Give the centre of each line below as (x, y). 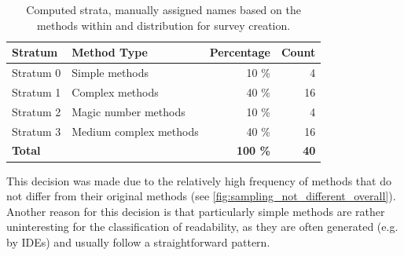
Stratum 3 (37, 131)
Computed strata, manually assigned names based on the (163, 9)
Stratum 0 (37, 73)
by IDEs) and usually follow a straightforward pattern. (138, 241)
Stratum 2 (37, 111)
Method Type (110, 52)
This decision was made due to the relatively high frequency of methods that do (199, 180)
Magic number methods (129, 111)
